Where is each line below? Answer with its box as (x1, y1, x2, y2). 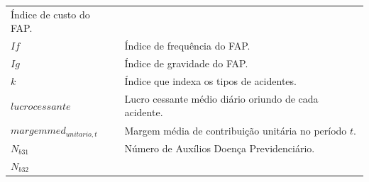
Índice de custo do (11, 6, 90, 21)
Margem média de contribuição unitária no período (124, 123, 347, 137)
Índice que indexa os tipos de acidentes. (124, 73, 297, 88)
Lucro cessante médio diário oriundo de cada (124, 91, 319, 106)
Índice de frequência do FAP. (124, 38, 250, 53)
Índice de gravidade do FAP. (124, 56, 248, 71)
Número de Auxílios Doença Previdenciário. (124, 140, 315, 155)
